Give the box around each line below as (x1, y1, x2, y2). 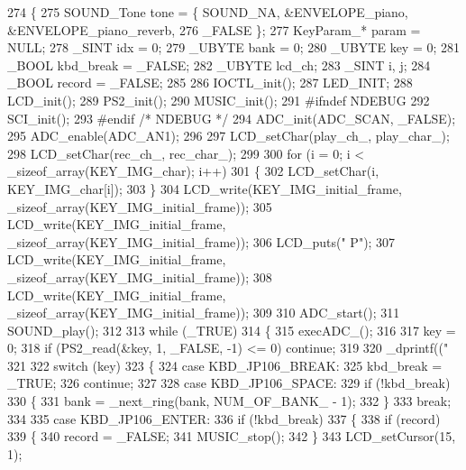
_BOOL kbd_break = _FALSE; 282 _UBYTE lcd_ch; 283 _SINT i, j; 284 (7, 55, 431, 74)
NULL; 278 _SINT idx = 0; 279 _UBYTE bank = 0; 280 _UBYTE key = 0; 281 (7, 38, 461, 57)
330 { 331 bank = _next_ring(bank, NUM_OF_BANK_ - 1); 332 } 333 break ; (7, 392, 452, 410)
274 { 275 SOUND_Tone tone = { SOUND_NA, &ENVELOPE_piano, (7, 3, 408, 21)
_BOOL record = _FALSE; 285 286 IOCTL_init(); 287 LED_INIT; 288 (7, 73, 413, 92)
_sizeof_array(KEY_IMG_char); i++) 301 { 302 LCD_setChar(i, (7, 161, 379, 180)
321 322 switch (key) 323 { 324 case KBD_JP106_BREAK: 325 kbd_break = (7, 355, 443, 374)
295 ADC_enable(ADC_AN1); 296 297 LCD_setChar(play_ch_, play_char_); (7, 126, 450, 145)
